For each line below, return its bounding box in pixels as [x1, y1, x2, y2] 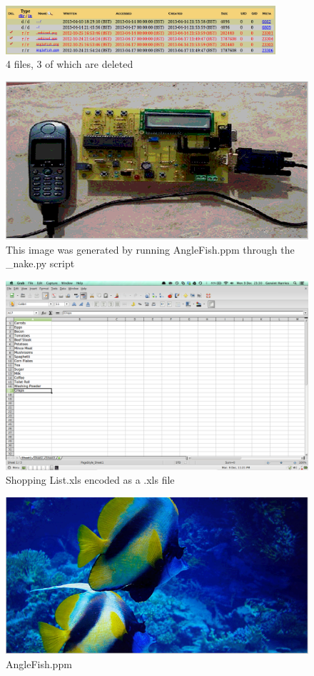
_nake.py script [6, 256, 75, 271]
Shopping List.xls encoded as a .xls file [6, 472, 175, 487]
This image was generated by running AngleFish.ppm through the [6, 242, 295, 257]
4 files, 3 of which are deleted [6, 56, 133, 71]
